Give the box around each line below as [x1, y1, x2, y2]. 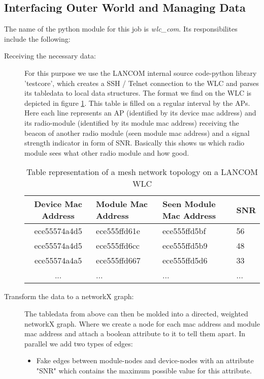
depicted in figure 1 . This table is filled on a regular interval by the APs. [24, 97, 250, 108]
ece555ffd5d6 [162, 254, 208, 267]
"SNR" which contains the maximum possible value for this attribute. [36, 365, 252, 375]
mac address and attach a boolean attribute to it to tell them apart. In [24, 328, 246, 339]
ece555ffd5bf [162, 225, 206, 237]
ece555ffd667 [96, 254, 141, 267]
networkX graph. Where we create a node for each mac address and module [24, 318, 260, 329]
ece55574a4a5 [34, 254, 82, 267]
